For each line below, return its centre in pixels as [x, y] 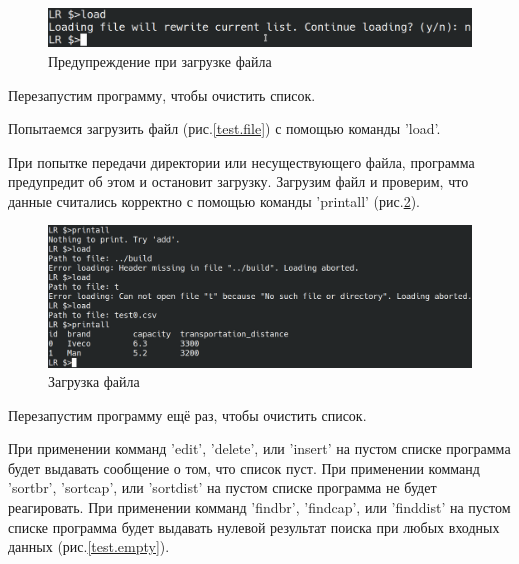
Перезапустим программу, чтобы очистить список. [162, 94]
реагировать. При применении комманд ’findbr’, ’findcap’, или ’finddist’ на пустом [259, 507]
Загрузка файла [94, 381]
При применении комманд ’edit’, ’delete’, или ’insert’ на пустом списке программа [259, 448]
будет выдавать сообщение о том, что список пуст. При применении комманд [244, 467]
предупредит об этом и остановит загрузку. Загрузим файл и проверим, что [238, 181]
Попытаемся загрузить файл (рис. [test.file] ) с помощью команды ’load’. [224, 128]
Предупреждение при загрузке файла [160, 60]
